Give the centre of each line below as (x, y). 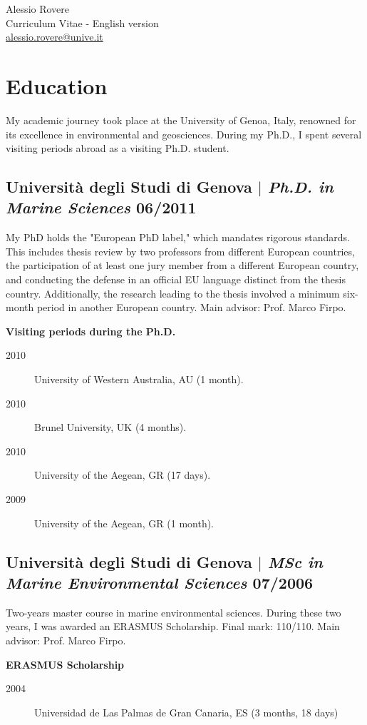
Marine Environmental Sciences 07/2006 (160, 582)
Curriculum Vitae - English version (82, 22)
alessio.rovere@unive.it (55, 37)
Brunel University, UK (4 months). (110, 427)
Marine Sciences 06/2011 (101, 207)
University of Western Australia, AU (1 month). (139, 379)
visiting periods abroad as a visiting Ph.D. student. (118, 148)
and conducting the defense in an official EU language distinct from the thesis (176, 279)
